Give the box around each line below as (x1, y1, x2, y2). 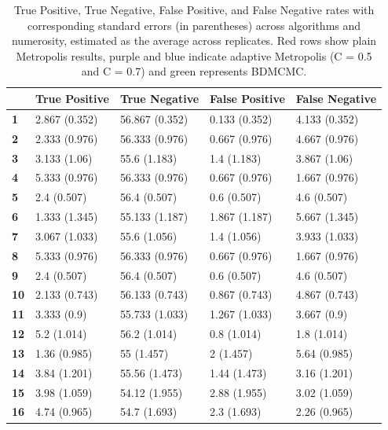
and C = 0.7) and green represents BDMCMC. (81, 63, 307, 79)
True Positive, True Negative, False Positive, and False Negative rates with (13, 2, 375, 17)
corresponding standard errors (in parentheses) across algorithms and (27, 17, 361, 33)
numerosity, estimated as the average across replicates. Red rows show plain (11, 32, 377, 49)
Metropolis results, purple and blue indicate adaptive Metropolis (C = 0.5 (16, 47, 372, 64)
